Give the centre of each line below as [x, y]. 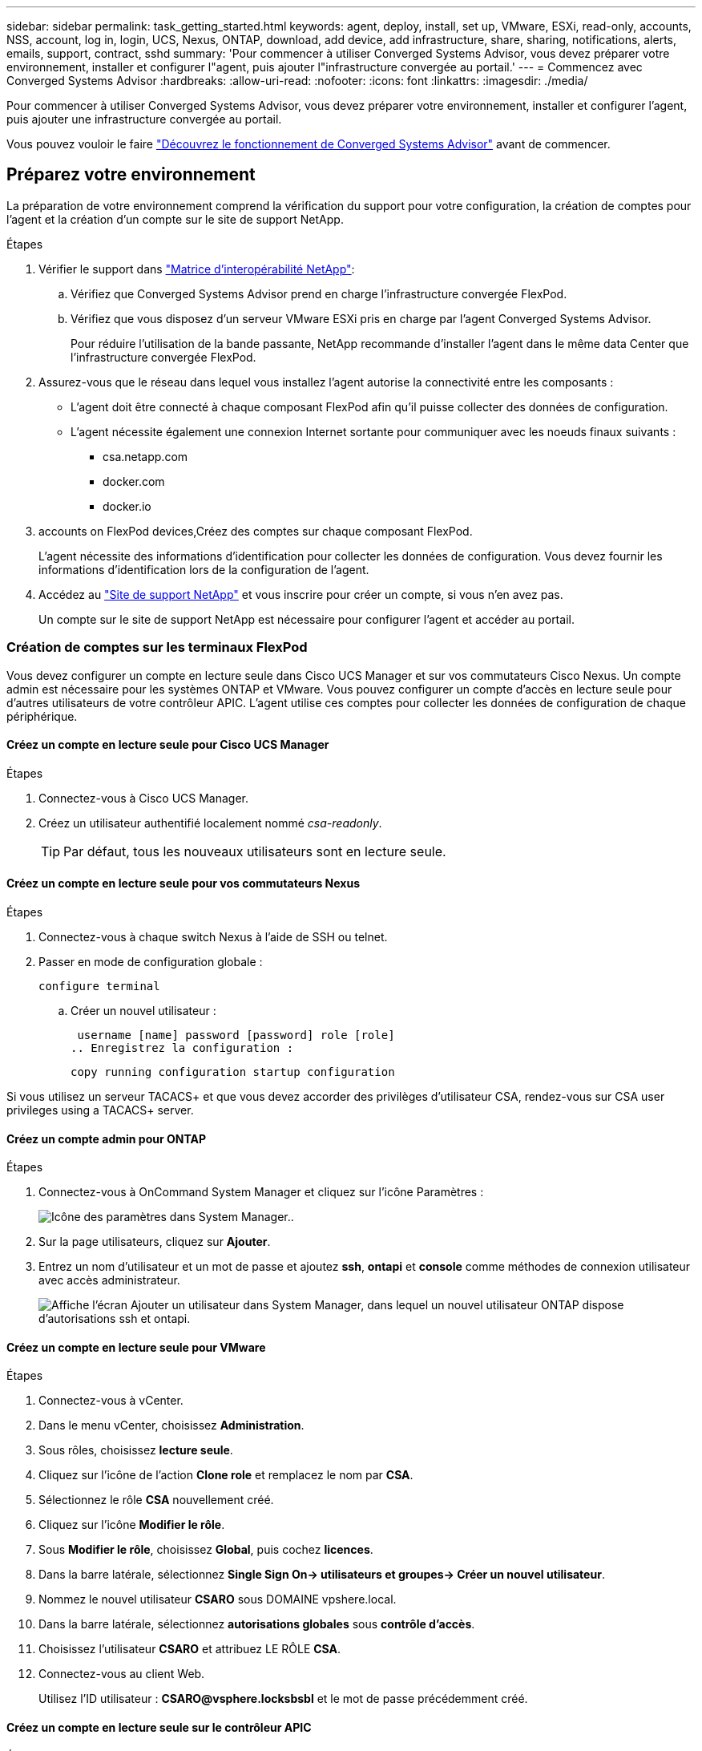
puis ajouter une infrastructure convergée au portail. [144, 119]
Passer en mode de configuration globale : [151, 962]
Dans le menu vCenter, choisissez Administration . [171, 1425]
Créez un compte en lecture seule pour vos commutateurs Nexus [183, 884]
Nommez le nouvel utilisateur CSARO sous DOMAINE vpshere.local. [218, 1599]
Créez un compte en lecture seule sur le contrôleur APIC [159, 1728]
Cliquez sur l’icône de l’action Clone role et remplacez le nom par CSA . [226, 1475]
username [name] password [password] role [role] [236, 1035]
